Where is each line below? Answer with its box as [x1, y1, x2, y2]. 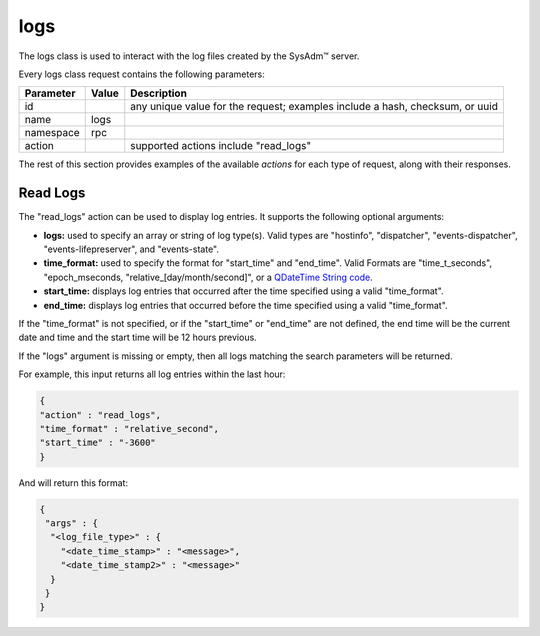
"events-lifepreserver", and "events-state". [43, 243, 220, 255]
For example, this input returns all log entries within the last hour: [18, 368, 286, 380]
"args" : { [45, 518, 99, 529]
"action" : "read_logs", [39, 409, 162, 420]
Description [130, 86, 187, 100]
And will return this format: [18, 476, 129, 489]
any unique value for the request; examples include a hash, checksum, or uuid [130, 100, 499, 114]
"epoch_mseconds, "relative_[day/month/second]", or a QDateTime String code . [43, 271, 374, 283]
